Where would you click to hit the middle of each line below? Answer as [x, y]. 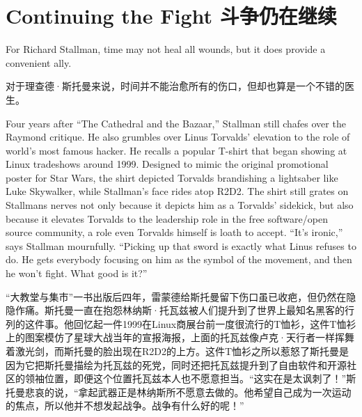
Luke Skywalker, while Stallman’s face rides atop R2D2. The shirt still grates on [177, 191]
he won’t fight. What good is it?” [77, 273]
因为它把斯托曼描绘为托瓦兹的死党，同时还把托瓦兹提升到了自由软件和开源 [176, 364]
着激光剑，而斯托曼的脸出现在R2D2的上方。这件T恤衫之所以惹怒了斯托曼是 [178, 351]
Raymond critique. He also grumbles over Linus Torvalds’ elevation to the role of [178, 137]
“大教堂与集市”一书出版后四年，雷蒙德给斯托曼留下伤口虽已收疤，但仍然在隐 [181, 296]
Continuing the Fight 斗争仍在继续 [171, 16]
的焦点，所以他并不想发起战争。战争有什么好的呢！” [125, 406]
